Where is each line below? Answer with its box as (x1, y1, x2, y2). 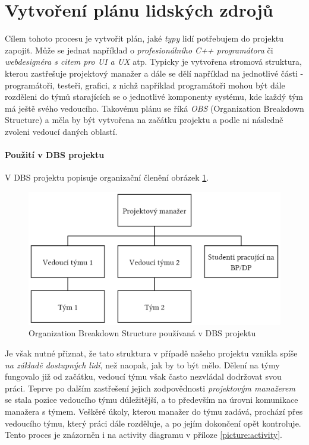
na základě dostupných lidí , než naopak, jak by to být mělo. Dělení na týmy (5, 358, 280, 371)
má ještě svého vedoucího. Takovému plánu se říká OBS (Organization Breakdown (5, 102, 304, 114)
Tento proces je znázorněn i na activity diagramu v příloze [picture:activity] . (5, 428, 282, 441)
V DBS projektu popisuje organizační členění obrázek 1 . (5, 171, 209, 184)
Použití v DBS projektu (5, 149, 105, 161)
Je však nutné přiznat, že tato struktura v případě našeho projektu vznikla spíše (5, 347, 298, 359)
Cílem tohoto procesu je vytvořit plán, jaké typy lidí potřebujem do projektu (5, 32, 284, 45)
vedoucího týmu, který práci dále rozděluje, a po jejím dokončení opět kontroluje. (5, 416, 301, 429)
